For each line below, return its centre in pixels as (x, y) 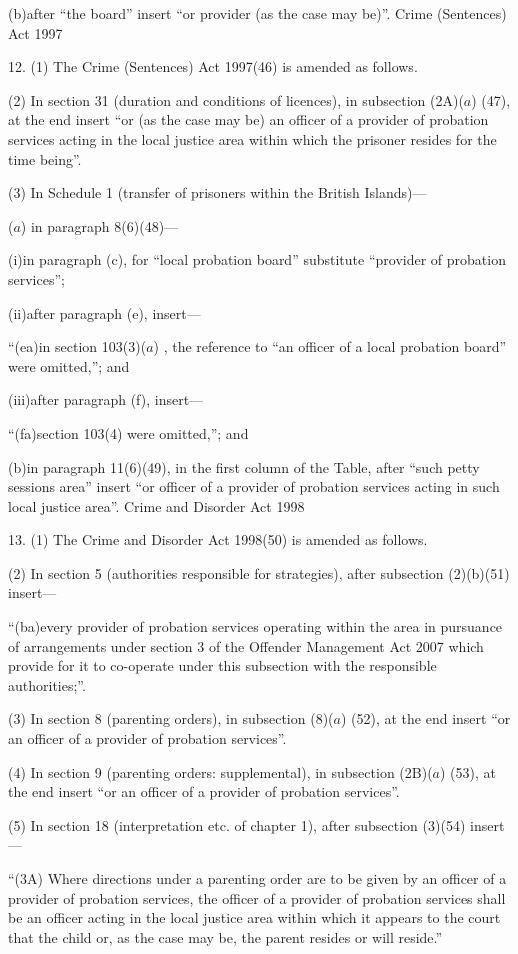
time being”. (45, 158)
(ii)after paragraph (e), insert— (104, 312)
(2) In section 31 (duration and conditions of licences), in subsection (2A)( (236, 99)
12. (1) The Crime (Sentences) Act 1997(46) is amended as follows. (213, 66)
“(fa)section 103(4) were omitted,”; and (128, 432)
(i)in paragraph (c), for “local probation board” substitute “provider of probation (257, 259)
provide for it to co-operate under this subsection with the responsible (222, 665)
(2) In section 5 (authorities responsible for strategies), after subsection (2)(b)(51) (259, 572)
